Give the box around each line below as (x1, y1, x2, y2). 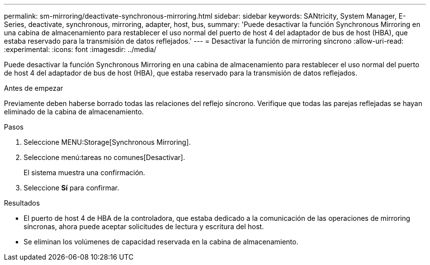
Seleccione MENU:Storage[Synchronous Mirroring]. (24, 138, 191, 146)
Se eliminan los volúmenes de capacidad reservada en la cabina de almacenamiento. (24, 238, 298, 246)
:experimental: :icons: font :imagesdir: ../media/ (4, 45, 157, 53)
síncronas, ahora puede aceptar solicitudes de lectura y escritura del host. (24, 222, 264, 231)
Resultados (4, 199, 40, 207)
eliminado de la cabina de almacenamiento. (4, 107, 144, 116)
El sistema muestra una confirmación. (24, 168, 145, 177)
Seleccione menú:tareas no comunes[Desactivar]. (24, 153, 185, 161)
